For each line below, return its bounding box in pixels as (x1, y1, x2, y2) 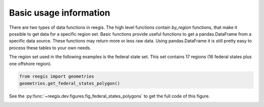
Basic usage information (9, 7, 110, 18)
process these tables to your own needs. (9, 44, 91, 51)
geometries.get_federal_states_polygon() (19, 81, 120, 86)
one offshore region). (9, 61, 52, 66)
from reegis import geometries (19, 74, 95, 79)
